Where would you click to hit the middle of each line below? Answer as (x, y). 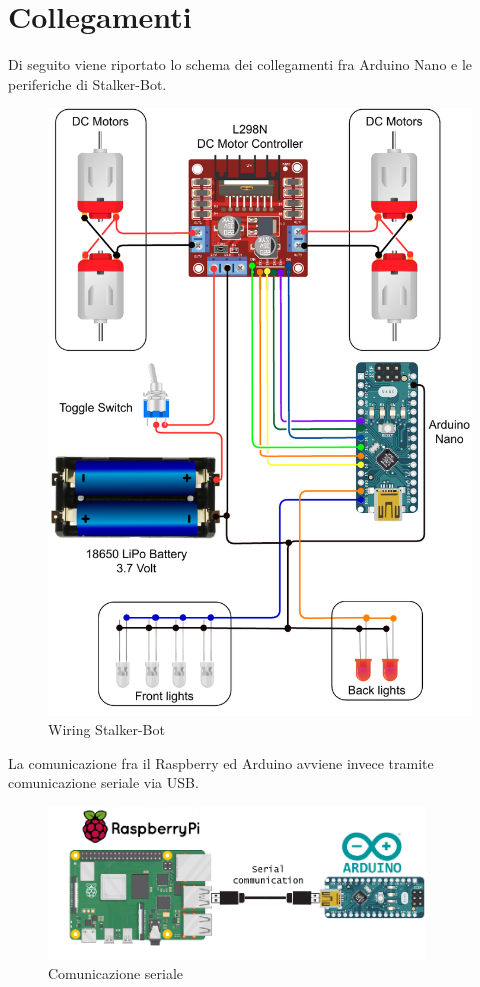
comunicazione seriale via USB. (103, 782)
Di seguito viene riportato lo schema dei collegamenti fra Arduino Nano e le (240, 64)
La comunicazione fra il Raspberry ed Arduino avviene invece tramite (221, 762)
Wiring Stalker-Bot (106, 729)
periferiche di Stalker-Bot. (87, 83)
